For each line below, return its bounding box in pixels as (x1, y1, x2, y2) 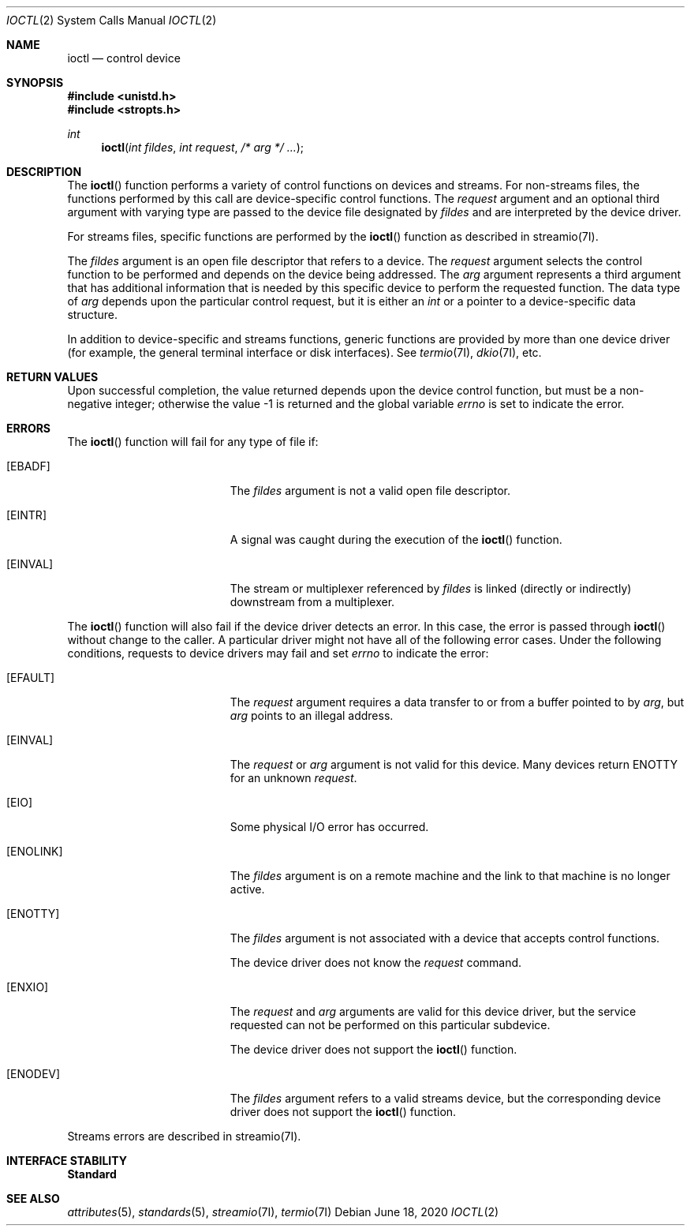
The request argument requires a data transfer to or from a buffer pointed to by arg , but (230, 695, 685, 709)
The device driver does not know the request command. (230, 956, 522, 969)
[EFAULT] (6, 671, 55, 684)
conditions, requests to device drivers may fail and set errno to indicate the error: (67, 646, 489, 660)
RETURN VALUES (6, 370, 99, 384)
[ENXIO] (6, 980, 49, 994)
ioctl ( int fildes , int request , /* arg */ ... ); (101, 140, 304, 154)
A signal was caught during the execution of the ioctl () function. (230, 533, 562, 546)
